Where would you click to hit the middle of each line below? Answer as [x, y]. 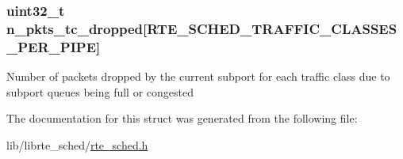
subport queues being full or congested [100, 91]
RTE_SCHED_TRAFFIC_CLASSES [272, 28]
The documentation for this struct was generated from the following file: [182, 118]
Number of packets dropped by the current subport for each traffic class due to [198, 76]
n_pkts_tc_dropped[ [77, 28]
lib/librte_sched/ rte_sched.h [77, 144]
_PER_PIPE [51, 46]
